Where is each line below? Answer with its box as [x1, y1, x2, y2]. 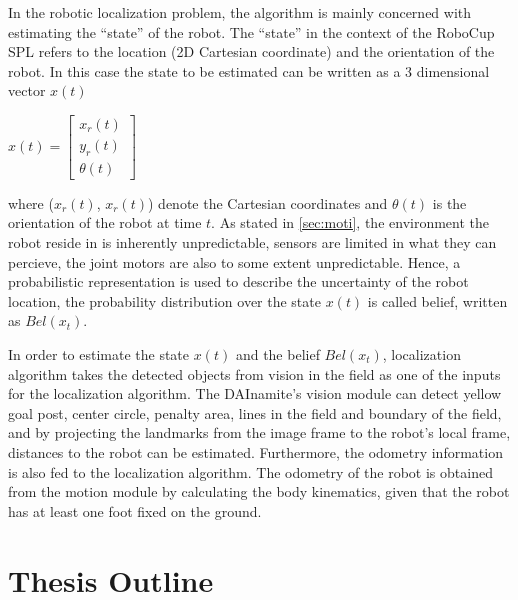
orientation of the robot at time [8, 212, 202, 233]
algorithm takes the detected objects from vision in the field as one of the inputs [8, 363, 501, 384]
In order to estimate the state [8, 344, 190, 365]
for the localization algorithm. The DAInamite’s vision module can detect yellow [8, 383, 502, 404]
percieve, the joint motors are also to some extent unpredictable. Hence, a [8, 251, 461, 272]
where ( [8, 192, 54, 213]
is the [432, 192, 467, 213]
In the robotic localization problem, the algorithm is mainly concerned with [8, 2, 472, 22]
